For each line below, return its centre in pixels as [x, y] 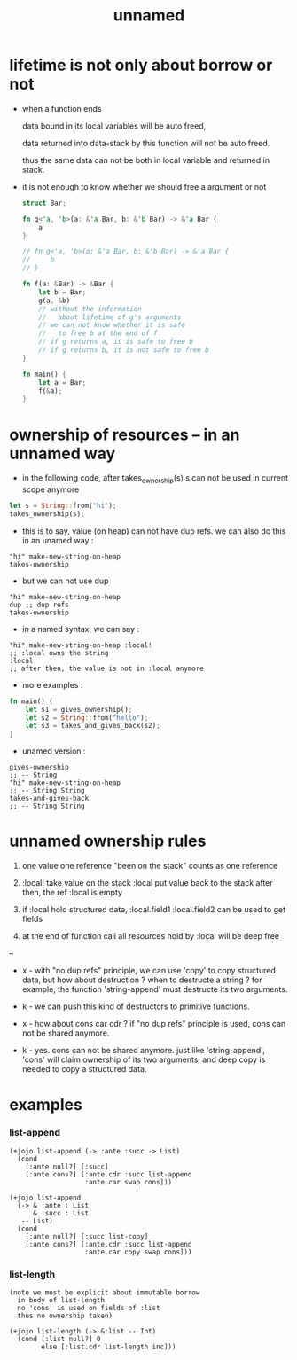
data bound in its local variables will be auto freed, [114, 126]
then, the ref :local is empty [72, 893]
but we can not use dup [65, 581]
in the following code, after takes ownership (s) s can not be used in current [155, 479]
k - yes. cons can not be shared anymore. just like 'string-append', [144, 1051]
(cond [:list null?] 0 [59, 1339]
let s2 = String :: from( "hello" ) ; [87, 718]
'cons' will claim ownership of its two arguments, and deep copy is [144, 1059]
